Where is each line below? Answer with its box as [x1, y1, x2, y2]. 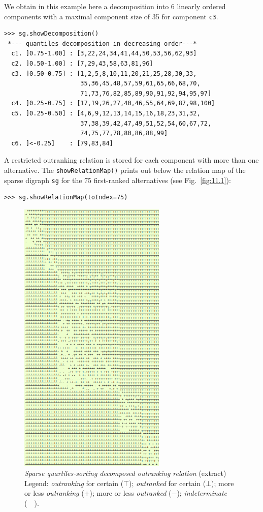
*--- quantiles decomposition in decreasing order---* [8, 40, 197, 47]
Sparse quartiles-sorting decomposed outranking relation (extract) [24, 468, 226, 478]
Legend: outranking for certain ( [24, 477, 124, 488]
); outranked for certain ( [129, 477, 206, 488]
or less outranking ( [24, 488, 84, 498]
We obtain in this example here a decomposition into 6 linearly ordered [4, 1, 226, 11]
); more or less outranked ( [89, 488, 172, 498]
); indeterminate [177, 488, 227, 498]
